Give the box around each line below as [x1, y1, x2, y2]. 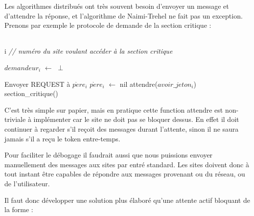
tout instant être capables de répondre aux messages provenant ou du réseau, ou [4, 169, 245, 179]
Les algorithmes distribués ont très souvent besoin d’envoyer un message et [4, 1, 229, 11]
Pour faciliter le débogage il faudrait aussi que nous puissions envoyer [4, 150, 213, 160]
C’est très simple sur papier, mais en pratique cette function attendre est [4, 104, 223, 115]
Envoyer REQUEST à [4, 79, 70, 89]
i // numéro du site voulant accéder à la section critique [4, 46, 173, 56]
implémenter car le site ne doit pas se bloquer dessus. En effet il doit [33, 114, 239, 124]
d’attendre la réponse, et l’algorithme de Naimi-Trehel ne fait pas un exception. [4, 10, 243, 20]
